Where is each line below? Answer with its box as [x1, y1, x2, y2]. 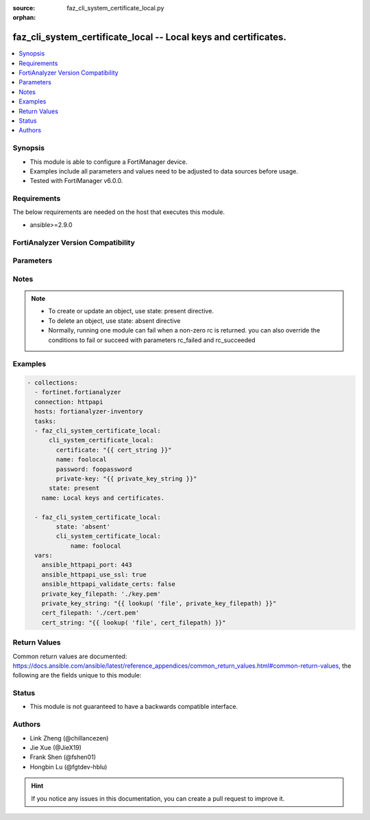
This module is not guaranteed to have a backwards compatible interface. [29, 703, 238, 711]
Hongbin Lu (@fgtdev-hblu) [29, 762, 108, 771]
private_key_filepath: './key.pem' [41, 590, 161, 598]
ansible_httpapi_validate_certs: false [41, 580, 176, 588]
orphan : [12, 14, 36, 22]
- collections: [27, 379, 78, 387]
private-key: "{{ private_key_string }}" [56, 474, 197, 483]
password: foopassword [56, 465, 133, 473]
